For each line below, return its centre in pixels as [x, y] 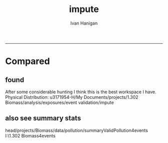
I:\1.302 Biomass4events [30, 135]
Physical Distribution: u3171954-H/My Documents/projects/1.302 [72, 97]
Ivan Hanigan [84, 23]
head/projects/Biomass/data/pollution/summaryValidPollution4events [77, 130]
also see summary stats [43, 118]
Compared [27, 61]
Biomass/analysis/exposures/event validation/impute [59, 102]
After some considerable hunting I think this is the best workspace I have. [81, 92]
